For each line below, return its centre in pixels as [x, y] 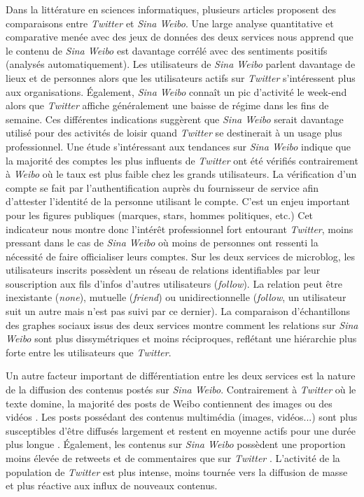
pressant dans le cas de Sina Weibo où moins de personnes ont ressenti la [162, 243]
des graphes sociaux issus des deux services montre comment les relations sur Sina [182, 324]
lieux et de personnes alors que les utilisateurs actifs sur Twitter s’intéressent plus [181, 77]
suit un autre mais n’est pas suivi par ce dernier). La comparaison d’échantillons [178, 311]
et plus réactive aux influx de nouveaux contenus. [112, 485]
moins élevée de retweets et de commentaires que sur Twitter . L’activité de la [173, 458]
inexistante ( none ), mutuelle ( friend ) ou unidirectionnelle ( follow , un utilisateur [176, 297]
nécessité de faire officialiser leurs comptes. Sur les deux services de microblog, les [180, 256]
